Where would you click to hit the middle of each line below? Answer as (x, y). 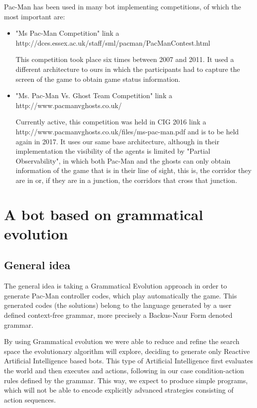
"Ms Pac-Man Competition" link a (67, 33)
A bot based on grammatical (104, 214)
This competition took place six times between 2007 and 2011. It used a (125, 59)
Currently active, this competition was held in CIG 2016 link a (111, 122)
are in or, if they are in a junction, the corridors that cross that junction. (126, 180)
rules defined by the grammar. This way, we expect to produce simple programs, (126, 380)
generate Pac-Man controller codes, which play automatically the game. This (121, 295)
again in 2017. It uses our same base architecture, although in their (117, 141)
